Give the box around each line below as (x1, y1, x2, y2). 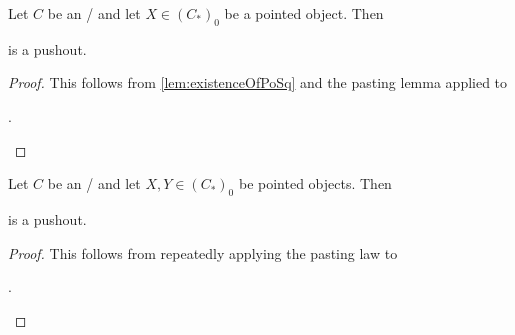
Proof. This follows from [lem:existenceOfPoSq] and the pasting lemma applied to (8, 72, 508, 93)
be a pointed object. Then (224, 3, 384, 23)
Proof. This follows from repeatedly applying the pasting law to (8, 242, 398, 263)
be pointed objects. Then (238, 173, 392, 194)
